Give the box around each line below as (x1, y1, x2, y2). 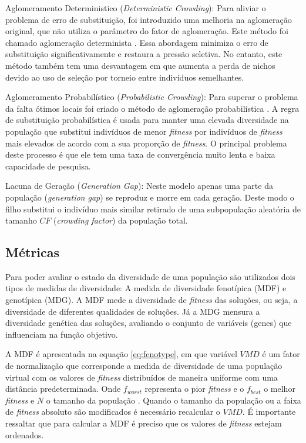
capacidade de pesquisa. (5, 159, 91, 172)
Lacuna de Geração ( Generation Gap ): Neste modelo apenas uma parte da (5, 179, 273, 192)
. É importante (242, 405, 296, 418)
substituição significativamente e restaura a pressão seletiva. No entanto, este (5, 48, 283, 60)
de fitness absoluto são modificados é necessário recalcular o (5, 405, 220, 418)
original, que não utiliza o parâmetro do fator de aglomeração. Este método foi (5, 25, 288, 37)
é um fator (262, 348, 300, 360)
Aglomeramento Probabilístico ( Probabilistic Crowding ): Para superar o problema (5, 91, 298, 103)
